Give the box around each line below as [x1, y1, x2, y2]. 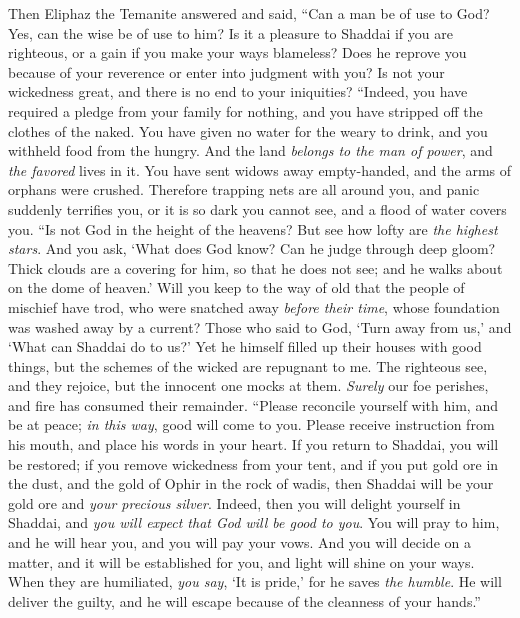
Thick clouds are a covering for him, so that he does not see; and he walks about [8, 257, 503, 278]
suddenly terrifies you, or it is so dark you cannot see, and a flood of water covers [8, 198, 507, 219]
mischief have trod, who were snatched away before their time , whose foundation [8, 296, 500, 317]
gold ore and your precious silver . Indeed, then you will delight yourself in [8, 492, 461, 513]
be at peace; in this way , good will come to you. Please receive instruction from [8, 414, 495, 435]
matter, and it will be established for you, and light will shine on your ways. [8, 551, 475, 572]
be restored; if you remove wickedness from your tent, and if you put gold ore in [8, 453, 499, 474]
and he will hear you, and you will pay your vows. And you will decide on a [8, 532, 471, 553]
